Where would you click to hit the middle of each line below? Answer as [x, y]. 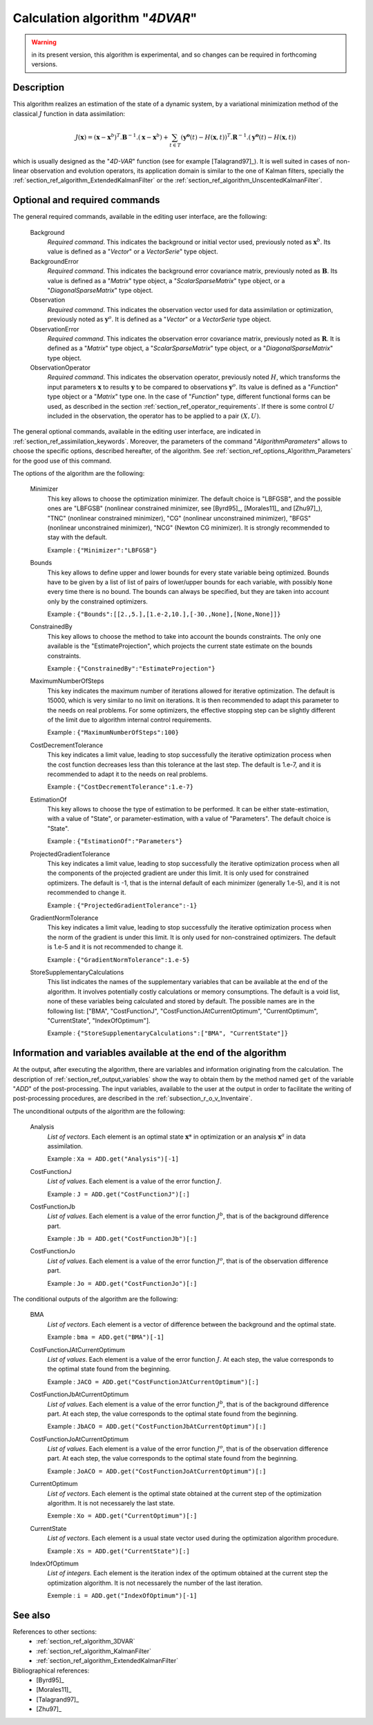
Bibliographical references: [51, 1670]
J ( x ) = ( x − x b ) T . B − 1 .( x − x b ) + [122, 136]
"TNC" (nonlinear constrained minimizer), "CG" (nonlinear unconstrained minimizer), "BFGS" [179, 518]
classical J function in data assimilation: [69, 113]
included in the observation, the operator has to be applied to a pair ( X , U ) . [154, 416]
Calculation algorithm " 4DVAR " [105, 18]
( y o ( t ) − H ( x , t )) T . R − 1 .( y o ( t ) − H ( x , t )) [238, 136]
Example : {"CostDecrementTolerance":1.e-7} [120, 787]
